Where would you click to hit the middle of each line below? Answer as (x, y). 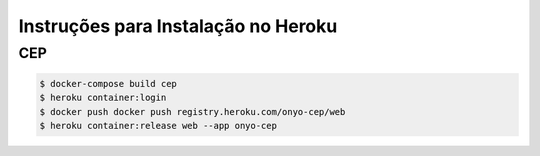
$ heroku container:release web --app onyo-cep (158, 125)
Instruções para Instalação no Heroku (178, 26)
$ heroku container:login (103, 98)
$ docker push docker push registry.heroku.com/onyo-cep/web (192, 111)
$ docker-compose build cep (108, 83)
